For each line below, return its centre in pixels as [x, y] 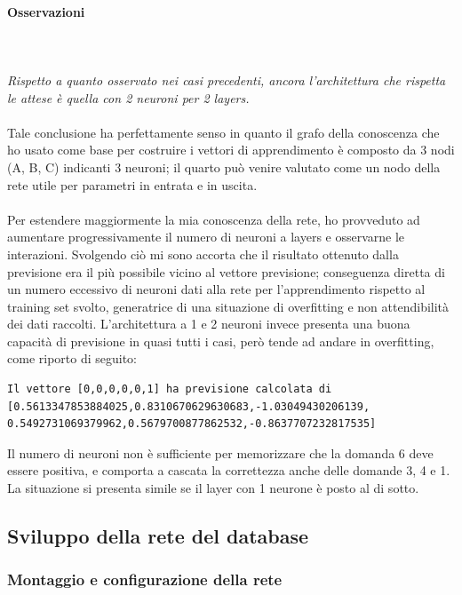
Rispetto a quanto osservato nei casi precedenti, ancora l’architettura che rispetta [227, 79]
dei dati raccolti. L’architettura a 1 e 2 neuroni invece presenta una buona [209, 324]
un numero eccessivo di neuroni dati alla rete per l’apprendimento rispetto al [216, 289]
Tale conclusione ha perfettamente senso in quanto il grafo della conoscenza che [223, 132]
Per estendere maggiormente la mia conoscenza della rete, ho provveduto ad [214, 219]
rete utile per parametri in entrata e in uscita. [132, 184]
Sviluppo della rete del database [158, 536]
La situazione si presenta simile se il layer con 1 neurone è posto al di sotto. [213, 488]
